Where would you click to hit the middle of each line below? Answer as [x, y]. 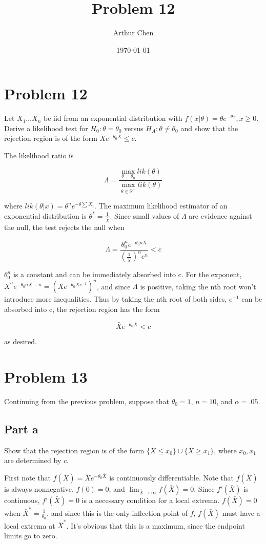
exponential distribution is [45, 215]
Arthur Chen [133, 33]
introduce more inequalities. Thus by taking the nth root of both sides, [116, 299]
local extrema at [30, 525]
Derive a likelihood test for [46, 128]
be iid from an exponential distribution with [113, 118]
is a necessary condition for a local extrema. [151, 500]
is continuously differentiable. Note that [172, 477]
